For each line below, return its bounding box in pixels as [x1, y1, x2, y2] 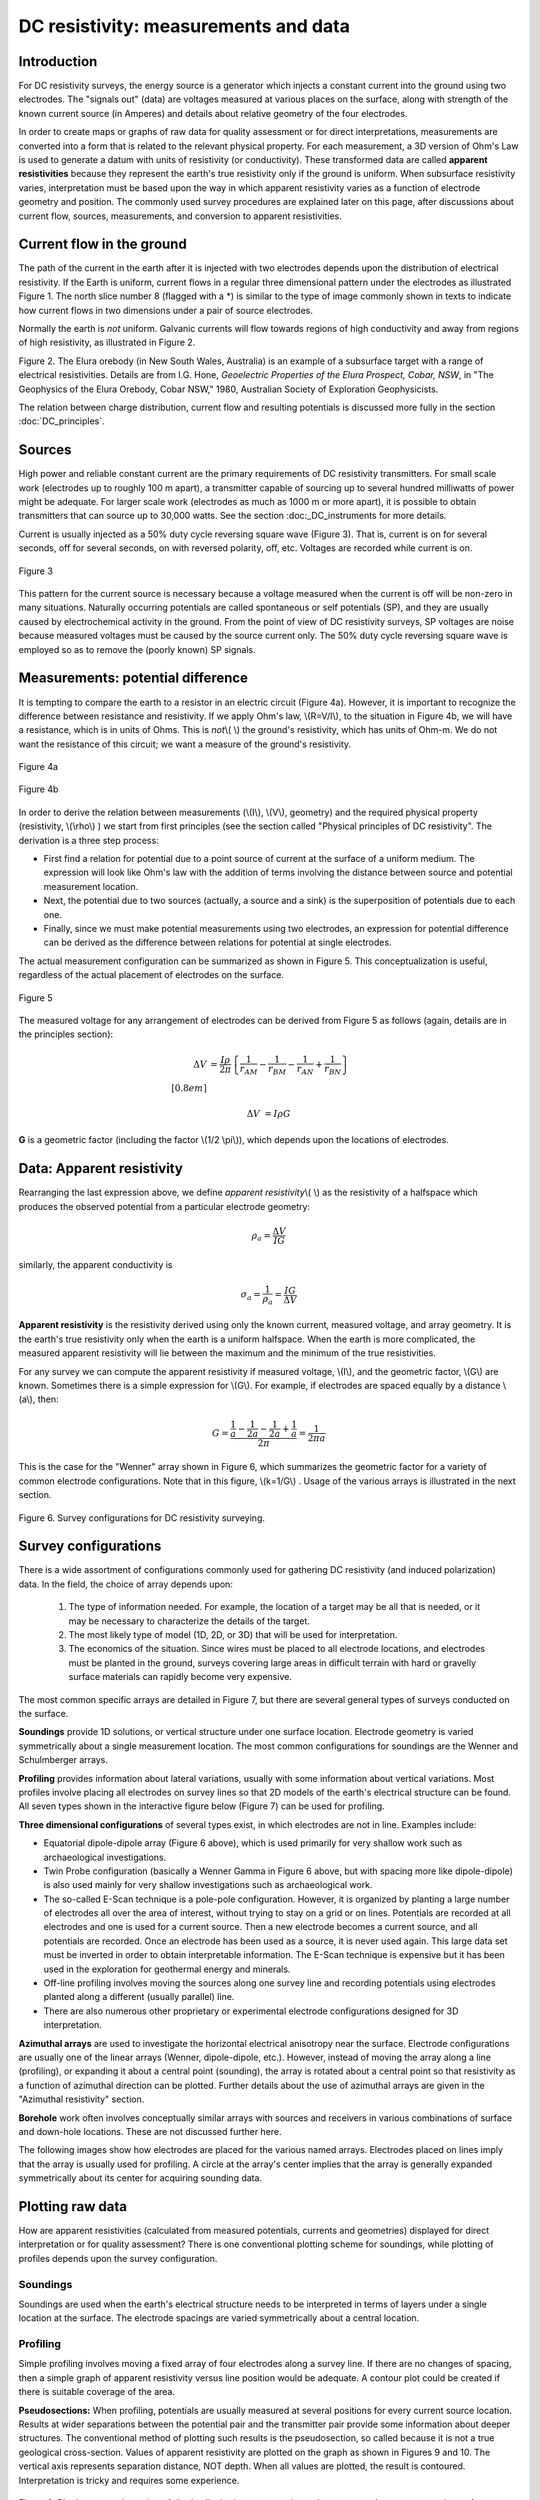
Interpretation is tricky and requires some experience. [18, 2474, 240, 2486]
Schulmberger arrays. [18, 1754, 109, 1766]
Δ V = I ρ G [246, 1108, 292, 1120]
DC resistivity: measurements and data [18, 15, 350, 37]
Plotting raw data [18, 2198, 128, 2215]
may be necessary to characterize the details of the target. [68, 1615, 310, 1627]
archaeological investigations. [43, 1851, 167, 1863]
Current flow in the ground [18, 236, 187, 253]
